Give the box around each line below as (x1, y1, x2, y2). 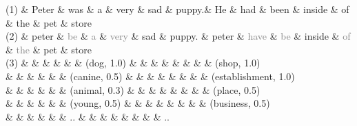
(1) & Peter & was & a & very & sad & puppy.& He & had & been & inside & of (6, 2, 349, 16)
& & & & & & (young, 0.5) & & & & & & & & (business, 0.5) (6, 96, 270, 110)
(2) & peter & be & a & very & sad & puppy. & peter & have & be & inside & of (6, 29, 351, 43)
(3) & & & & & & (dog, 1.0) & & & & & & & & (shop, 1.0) (6, 55, 261, 70)
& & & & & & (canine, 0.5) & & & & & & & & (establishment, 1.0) (6, 68, 295, 83)
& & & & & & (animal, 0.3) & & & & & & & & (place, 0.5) (6, 82, 261, 97)
